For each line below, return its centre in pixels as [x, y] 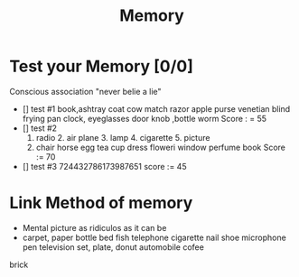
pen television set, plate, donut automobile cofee [113, 247]
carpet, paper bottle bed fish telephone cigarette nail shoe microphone [154, 237]
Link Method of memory [101, 203]
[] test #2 [39, 128]
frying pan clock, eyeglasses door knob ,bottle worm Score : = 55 [145, 118]
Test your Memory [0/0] [102, 66]
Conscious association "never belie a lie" [85, 91]
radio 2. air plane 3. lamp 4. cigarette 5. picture [123, 137]
